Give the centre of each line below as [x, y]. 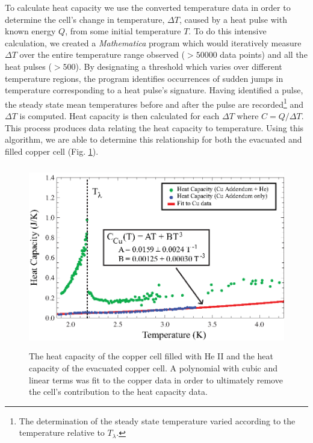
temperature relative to [62, 432]
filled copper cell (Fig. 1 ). [52, 151]
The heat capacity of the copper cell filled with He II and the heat [151, 356]
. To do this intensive [228, 31]
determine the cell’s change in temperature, [85, 19]
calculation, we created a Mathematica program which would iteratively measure [153, 42]
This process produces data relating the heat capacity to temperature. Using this [154, 127]
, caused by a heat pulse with [233, 19]
